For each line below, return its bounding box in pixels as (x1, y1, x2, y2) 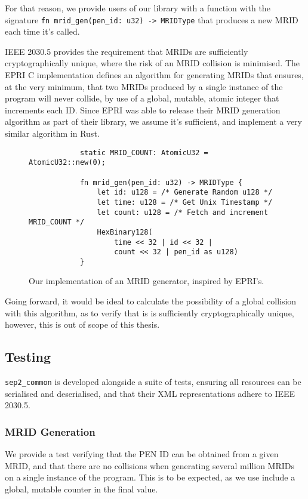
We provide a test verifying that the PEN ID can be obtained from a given (5, 448, 279, 460)
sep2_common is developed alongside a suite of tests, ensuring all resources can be (5, 375, 301, 388)
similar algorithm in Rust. (5, 127, 100, 139)
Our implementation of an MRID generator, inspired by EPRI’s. (29, 275, 264, 287)
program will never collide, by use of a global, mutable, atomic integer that (5, 92, 279, 104)
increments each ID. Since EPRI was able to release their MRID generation (5, 103, 281, 116)
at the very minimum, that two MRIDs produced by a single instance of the (5, 80, 283, 93)
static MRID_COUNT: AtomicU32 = (79, 148, 208, 157)
